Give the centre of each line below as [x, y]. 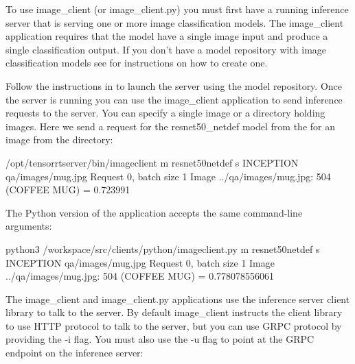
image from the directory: [59, 139]
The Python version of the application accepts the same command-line [154, 212]
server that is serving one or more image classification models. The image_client [175, 22]
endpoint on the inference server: [75, 353]
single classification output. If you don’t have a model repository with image [166, 49]
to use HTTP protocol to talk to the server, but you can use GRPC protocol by [174, 325]
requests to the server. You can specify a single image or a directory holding [165, 113]
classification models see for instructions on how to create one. [137, 63]
